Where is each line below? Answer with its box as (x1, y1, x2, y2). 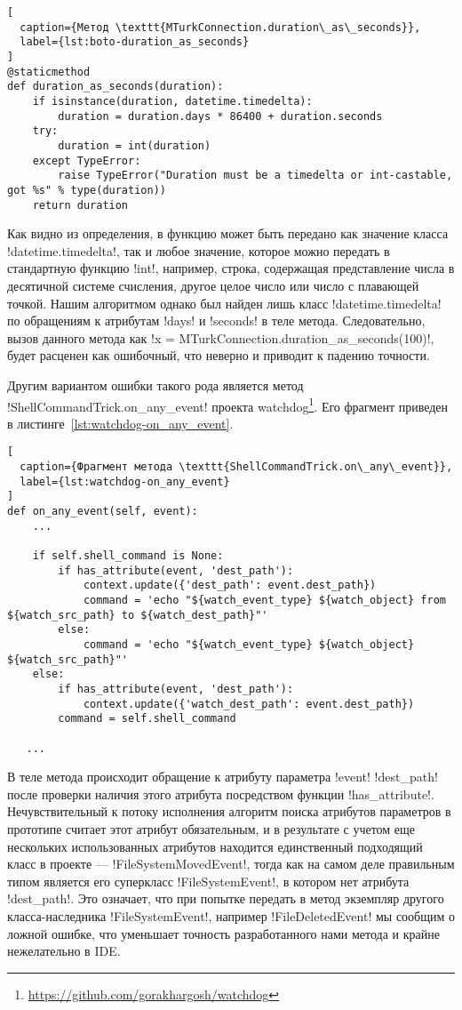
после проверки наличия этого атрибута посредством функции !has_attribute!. (7, 784, 434, 803)
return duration (32, 198, 129, 212)
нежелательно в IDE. (7, 942, 121, 960)
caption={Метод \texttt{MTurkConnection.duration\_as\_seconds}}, (20, 20, 421, 34)
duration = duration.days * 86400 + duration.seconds (58, 109, 383, 123)
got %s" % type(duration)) (7, 183, 166, 196)
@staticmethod (7, 65, 91, 78)
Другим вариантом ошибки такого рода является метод (7, 375, 304, 394)
